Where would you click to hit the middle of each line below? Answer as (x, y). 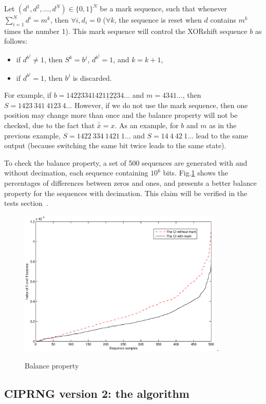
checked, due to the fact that (50, 125)
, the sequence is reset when (158, 20)
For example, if (28, 95)
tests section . (26, 203)
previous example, (32, 135)
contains (223, 20)
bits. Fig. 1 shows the (195, 173)
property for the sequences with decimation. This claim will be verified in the (126, 193)
